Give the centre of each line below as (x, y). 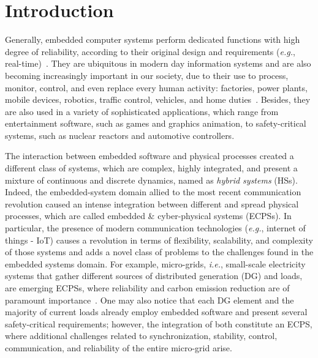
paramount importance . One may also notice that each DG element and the (150, 300)
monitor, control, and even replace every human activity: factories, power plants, (156, 87)
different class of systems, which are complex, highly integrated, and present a (151, 168)
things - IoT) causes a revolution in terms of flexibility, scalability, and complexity (159, 240)
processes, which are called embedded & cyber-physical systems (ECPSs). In (148, 216)
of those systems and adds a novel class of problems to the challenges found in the (159, 252)
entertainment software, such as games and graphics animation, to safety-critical (156, 123)
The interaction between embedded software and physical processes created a (150, 156)
